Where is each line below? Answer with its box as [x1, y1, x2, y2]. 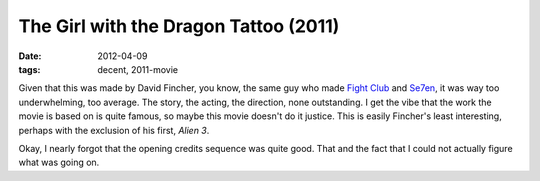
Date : [18, 50, 42, 62]
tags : [18, 63, 41, 75]
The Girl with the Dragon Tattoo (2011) [18, 15, 340, 37]
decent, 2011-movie [97, 63, 179, 75]
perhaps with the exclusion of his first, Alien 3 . [18, 124, 210, 136]
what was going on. [18, 156, 100, 169]
